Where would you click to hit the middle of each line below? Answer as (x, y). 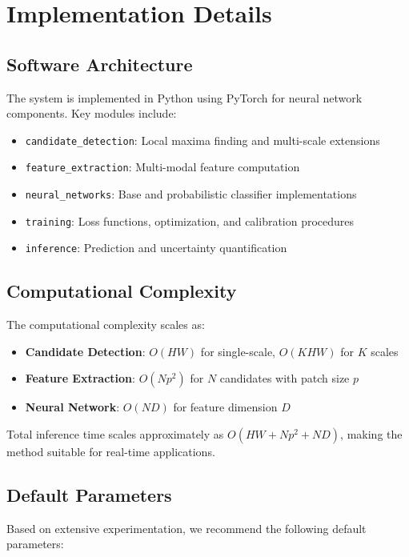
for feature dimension (225, 407)
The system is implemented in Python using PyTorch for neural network (184, 97)
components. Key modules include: (92, 113)
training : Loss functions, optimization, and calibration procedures (190, 220)
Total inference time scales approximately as (115, 434)
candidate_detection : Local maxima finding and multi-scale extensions (202, 140)
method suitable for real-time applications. (111, 452)
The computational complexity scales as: (106, 325)
